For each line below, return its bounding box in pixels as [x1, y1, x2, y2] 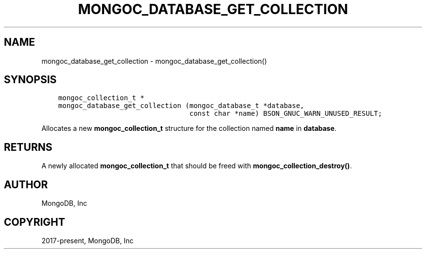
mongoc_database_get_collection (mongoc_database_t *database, [58, 102, 304, 110]
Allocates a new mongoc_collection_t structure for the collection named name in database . [41, 124, 337, 133]
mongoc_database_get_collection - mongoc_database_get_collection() [41, 56, 267, 65]
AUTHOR [4, 178, 48, 191]
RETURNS [4, 141, 53, 153]
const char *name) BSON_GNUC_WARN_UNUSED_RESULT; [189, 109, 382, 118]
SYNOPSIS [4, 73, 57, 86]
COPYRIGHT [4, 216, 65, 228]
